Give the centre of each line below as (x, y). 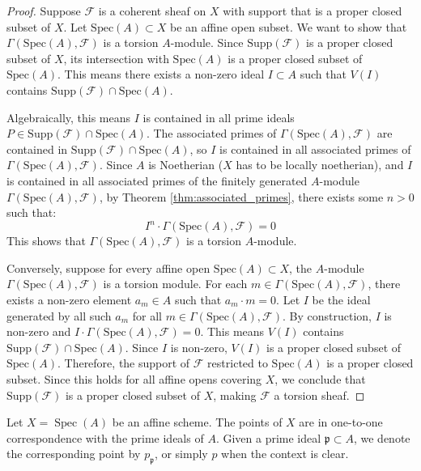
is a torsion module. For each (175, 284)
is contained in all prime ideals (219, 117)
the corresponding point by (74, 454)
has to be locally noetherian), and (320, 165)
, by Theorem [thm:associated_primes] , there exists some (241, 196)
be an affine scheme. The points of (197, 422)
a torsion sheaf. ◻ (319, 395)
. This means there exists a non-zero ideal (161, 74)
